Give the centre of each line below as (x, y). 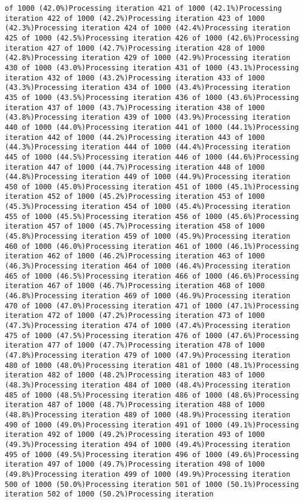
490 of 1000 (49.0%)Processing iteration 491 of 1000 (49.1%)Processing (152, 425)
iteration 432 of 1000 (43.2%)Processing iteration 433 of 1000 (135, 78)
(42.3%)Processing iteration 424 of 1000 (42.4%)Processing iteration (148, 28)
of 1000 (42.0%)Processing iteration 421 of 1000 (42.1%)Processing (143, 8)
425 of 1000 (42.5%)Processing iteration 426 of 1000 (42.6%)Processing (152, 38)
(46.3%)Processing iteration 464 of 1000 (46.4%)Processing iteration (148, 266)
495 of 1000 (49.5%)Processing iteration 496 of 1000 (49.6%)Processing (152, 454)
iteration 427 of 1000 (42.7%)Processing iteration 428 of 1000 (135, 48)
